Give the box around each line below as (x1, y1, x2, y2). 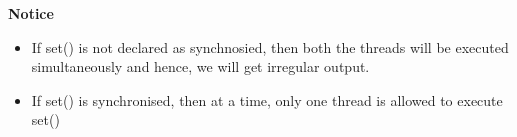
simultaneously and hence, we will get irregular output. (31, 56, 370, 77)
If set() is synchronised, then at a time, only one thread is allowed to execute (31, 89, 503, 110)
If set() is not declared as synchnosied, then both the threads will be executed (31, 36, 509, 57)
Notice (8, 3, 54, 23)
